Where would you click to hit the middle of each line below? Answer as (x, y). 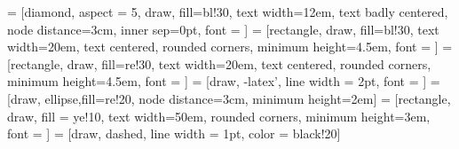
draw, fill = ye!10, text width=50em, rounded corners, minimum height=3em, (219, 116)
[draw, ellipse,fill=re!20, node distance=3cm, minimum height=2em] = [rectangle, (229, 98)
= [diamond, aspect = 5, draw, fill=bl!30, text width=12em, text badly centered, (228, 12)
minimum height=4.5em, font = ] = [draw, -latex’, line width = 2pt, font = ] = (224, 81)
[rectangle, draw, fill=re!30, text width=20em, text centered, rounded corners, (219, 63)
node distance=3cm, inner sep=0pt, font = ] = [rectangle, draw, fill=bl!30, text (223, 29)
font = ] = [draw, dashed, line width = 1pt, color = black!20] (174, 133)
